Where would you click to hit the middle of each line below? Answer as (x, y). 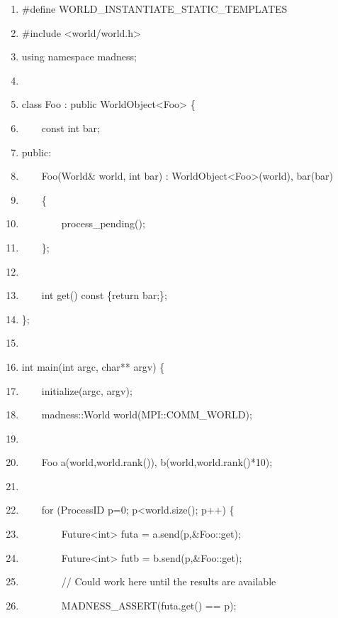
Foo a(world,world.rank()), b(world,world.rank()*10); (157, 462)
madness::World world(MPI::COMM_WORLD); (147, 414)
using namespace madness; (79, 56)
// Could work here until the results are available (169, 581)
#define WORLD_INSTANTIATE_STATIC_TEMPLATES (154, 9)
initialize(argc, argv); (87, 390)
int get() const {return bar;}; (104, 295)
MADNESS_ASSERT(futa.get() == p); (149, 605)
